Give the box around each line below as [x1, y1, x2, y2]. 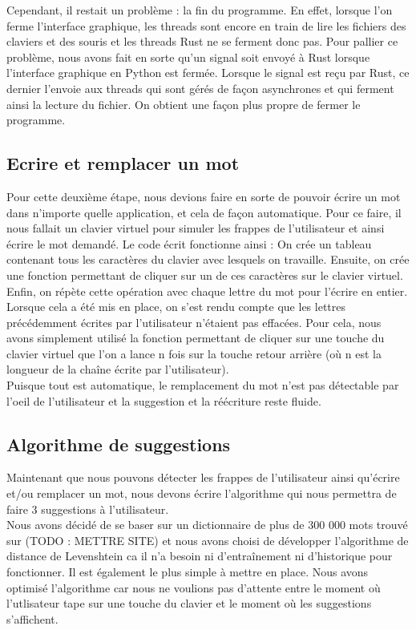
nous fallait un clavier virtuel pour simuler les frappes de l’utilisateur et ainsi [6, 220, 385, 236]
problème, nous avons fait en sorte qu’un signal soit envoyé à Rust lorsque [6, 48, 370, 65]
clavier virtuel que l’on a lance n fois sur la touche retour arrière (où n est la [6, 345, 382, 361]
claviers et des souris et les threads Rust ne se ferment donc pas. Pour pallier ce [6, 33, 398, 50]
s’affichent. [6, 610, 59, 627]
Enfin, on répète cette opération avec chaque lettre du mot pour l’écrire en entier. [6, 282, 408, 299]
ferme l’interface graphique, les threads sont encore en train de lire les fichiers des [6, 17, 406, 34]
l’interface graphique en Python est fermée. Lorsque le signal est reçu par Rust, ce [6, 64, 410, 81]
